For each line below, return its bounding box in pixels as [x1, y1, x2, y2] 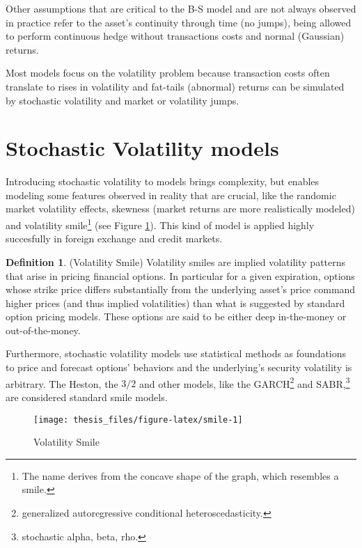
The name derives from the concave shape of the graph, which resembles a [22, 468, 339, 483]
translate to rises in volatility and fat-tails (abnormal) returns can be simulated [6, 79, 345, 93]
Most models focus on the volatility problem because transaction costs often [6, 65, 330, 80]
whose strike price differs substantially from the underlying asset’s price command [6, 282, 356, 297]
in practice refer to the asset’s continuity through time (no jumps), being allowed [6, 15, 352, 29]
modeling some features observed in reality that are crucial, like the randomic [6, 187, 336, 202]
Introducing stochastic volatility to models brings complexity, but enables [6, 174, 320, 189]
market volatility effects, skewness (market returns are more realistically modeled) [6, 201, 355, 216]
